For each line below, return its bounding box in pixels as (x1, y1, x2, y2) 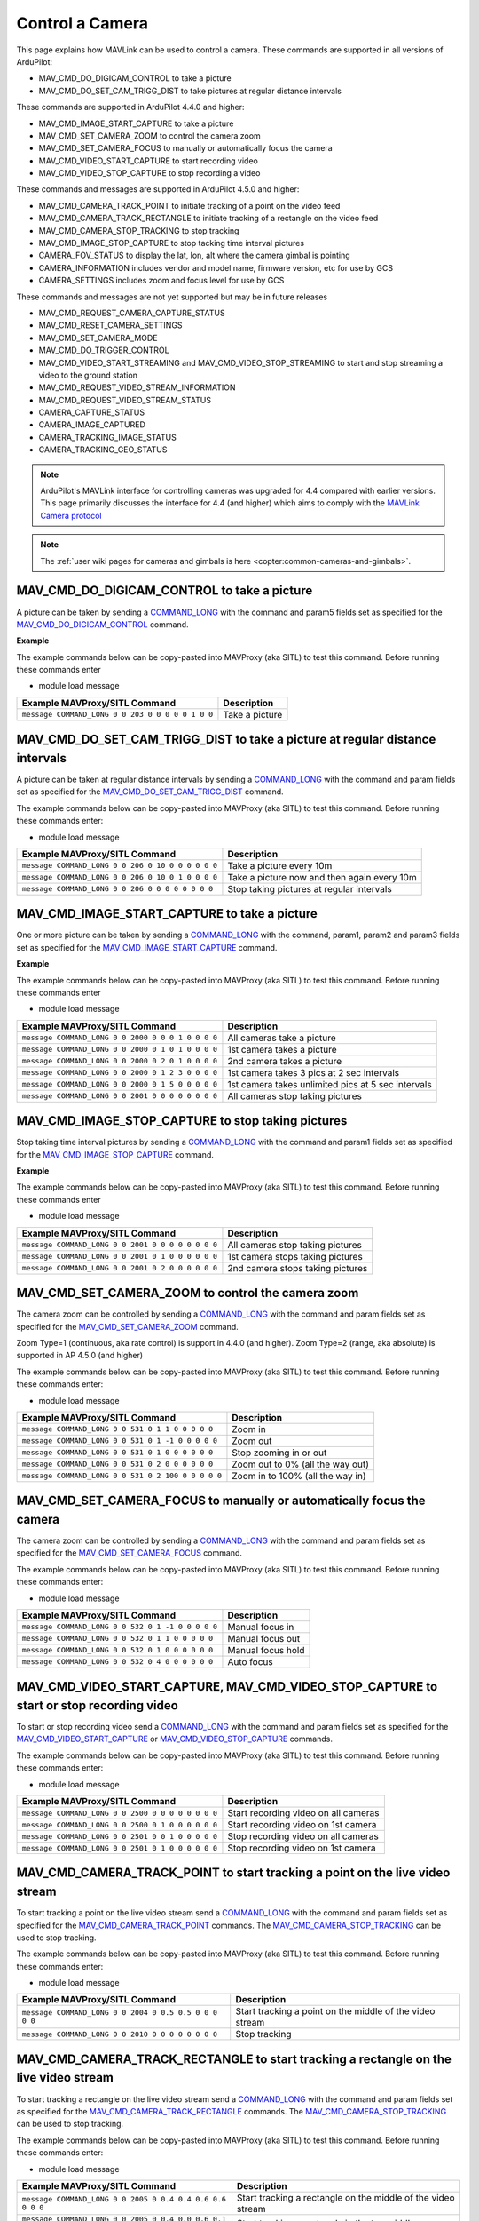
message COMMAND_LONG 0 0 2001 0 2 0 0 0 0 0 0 (21, 1263, 217, 1273)
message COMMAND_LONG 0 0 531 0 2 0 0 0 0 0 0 (21, 1460, 214, 1469)
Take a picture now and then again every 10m (227, 871, 417, 883)
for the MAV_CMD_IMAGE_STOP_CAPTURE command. (16, 1149, 215, 1159)
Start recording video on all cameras (227, 1807, 380, 1819)
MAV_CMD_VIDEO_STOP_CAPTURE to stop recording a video (38, 168, 261, 179)
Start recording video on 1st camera (227, 1819, 377, 1831)
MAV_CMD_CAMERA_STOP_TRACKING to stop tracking (38, 225, 239, 235)
